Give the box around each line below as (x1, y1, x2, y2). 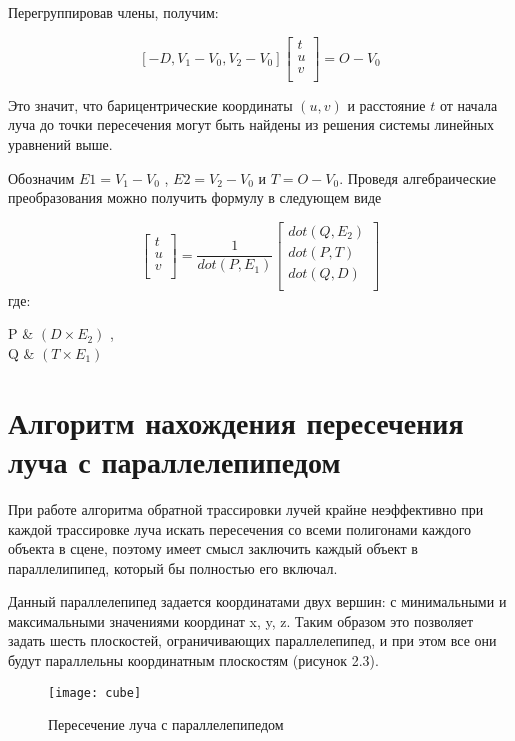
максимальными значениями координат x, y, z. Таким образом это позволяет (8, 610, 474, 631)
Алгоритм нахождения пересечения (8, 401, 464, 442)
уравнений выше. (8, 133, 113, 154)
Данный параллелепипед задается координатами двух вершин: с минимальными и (8, 591, 507, 612)
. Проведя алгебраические (339, 167, 496, 188)
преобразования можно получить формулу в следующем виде (8, 187, 382, 208)
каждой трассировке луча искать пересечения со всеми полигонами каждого (8, 518, 472, 539)
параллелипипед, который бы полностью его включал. (8, 557, 338, 578)
